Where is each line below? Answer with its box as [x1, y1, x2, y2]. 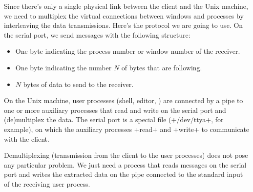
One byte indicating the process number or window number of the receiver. [15, 46, 240, 56]
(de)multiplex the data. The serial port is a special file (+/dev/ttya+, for [4, 114, 224, 125]
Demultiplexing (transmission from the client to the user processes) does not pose [4, 150, 248, 160]
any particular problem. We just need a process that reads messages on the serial [4, 159, 247, 170]
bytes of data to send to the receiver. [23, 79, 134, 89]
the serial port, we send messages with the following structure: [4, 29, 190, 40]
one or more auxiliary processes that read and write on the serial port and [4, 105, 226, 115]
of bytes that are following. [121, 62, 202, 72]
